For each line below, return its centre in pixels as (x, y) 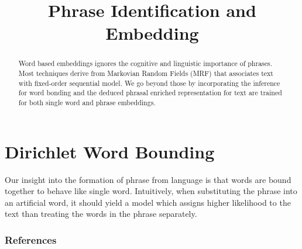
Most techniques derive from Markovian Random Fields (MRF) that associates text (146, 73)
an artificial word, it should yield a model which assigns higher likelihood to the (148, 202)
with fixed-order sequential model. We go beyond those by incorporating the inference (149, 83)
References (31, 239)
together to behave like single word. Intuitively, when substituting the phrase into (151, 191)
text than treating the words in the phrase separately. (101, 214)
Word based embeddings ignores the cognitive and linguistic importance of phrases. (145, 63)
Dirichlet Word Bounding (110, 151)
